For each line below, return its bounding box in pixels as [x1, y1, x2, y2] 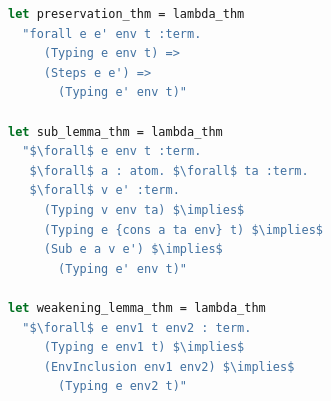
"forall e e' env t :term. [22, 26, 202, 41]
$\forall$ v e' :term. [29, 183, 180, 198]
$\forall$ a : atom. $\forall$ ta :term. [29, 163, 309, 178]
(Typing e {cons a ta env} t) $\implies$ [43, 222, 323, 237]
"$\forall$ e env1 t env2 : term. [22, 320, 252, 335]
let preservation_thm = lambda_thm [8, 7, 245, 21]
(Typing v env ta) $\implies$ [43, 202, 245, 217]
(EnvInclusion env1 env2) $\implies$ [43, 359, 295, 374]
